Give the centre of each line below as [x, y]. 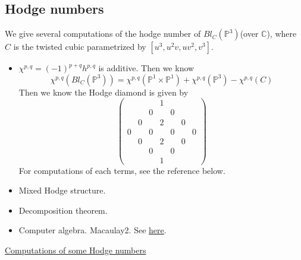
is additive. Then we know [146, 68]
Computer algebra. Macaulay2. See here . [93, 230]
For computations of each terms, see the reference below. [122, 170]
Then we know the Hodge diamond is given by [104, 92]
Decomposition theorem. [63, 210]
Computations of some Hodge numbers [76, 250]
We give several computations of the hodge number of [103, 34]
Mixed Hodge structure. [62, 190]
